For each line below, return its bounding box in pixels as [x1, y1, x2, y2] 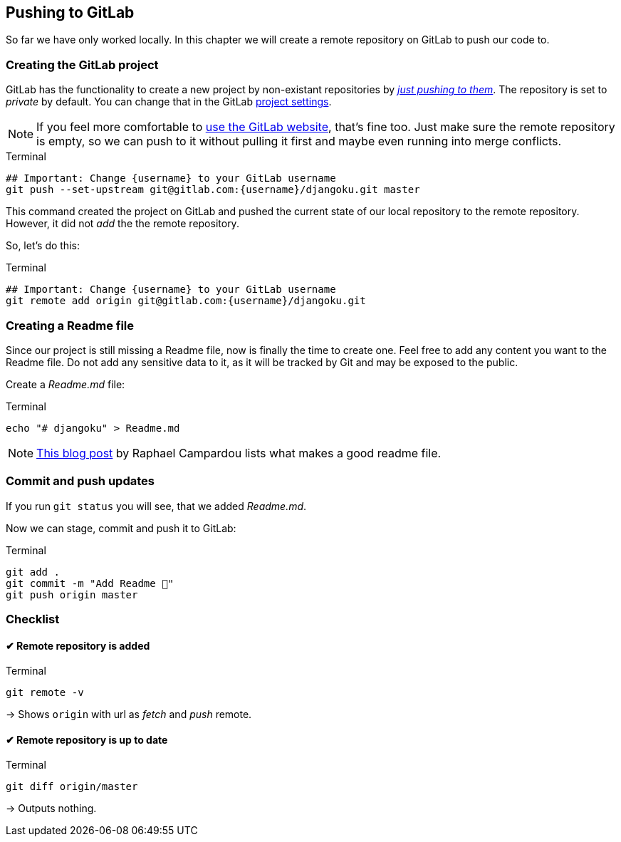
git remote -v [6, 687, 84, 699]
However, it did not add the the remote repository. [6, 217, 239, 230]
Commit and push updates [6, 474, 155, 489]
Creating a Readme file [6, 318, 135, 333]
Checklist [6, 612, 60, 627]
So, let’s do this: [6, 239, 80, 252]
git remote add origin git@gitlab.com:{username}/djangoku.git [6, 295, 366, 307]
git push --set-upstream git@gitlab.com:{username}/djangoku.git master [6, 184, 420, 196]
